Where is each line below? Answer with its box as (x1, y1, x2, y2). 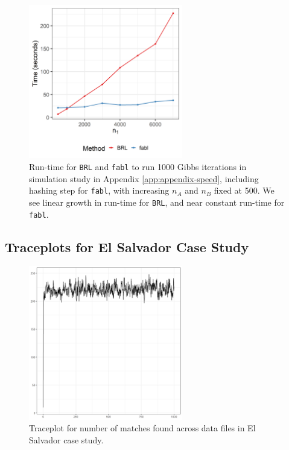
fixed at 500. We (214, 184, 275, 197)
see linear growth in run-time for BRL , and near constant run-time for (29, 195, 285, 208)
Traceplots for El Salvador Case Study (5, 237, 249, 256)
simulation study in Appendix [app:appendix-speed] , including (29, 172, 259, 185)
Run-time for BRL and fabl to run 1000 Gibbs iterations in (29, 160, 247, 173)
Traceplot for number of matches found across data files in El (29, 422, 256, 434)
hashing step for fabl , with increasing (29, 184, 170, 197)
